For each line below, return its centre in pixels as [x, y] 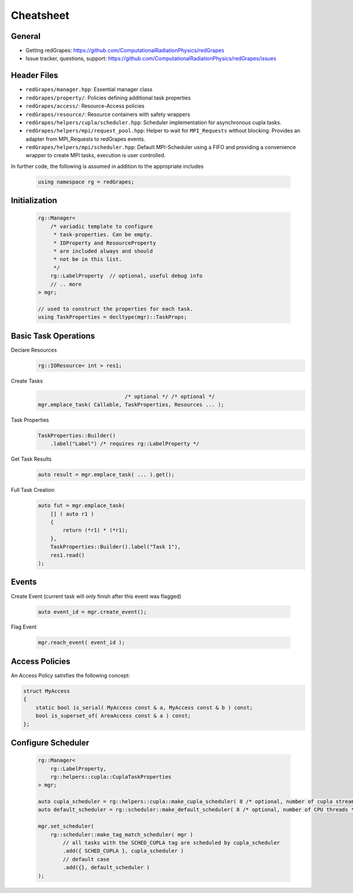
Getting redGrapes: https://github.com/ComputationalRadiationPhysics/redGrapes [125, 51]
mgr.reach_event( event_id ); [81, 643]
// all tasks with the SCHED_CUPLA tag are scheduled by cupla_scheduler [171, 843]
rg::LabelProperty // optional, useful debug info [126, 276]
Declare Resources [34, 350]
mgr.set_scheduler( [66, 826]
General [26, 36]
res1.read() [68, 555]
